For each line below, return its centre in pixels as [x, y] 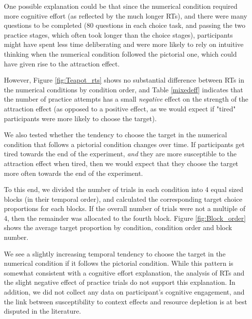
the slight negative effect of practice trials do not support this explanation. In [120, 282]
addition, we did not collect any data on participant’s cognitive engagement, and [124, 292]
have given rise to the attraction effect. [62, 63]
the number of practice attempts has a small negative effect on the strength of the [126, 99]
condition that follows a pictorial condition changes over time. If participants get [124, 144]
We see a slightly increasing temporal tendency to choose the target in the [115, 253]
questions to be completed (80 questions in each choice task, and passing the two [125, 25]
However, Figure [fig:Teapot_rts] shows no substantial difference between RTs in [124, 80]
